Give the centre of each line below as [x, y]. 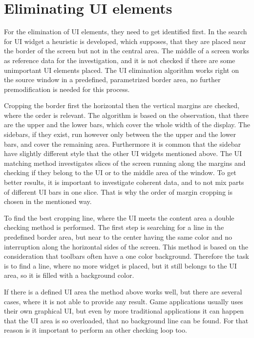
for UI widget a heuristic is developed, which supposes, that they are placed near [125, 41]
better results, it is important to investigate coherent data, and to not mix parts [124, 182]
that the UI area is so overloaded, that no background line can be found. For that [126, 320]
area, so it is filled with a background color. [69, 275]
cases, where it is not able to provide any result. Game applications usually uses [124, 301]
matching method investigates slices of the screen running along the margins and [125, 163]
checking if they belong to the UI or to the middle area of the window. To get [120, 172]
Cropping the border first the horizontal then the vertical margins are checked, [122, 105]
